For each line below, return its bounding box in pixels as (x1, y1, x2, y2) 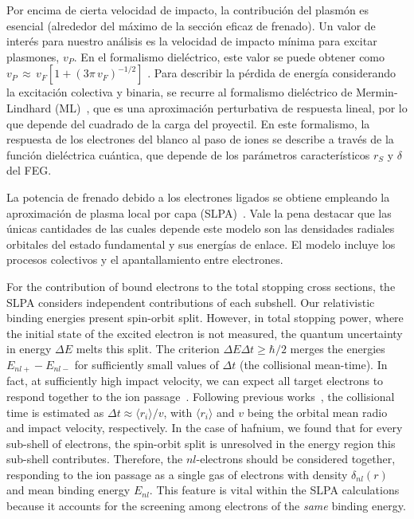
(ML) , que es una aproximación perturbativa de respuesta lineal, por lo (54, 99, 408, 116)
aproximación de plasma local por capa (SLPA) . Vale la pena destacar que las (6, 204, 392, 221)
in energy (6, 340, 52, 357)
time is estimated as (6, 403, 104, 420)
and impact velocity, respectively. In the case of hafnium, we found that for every (6, 419, 403, 436)
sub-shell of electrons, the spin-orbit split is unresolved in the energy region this (6, 434, 396, 451)
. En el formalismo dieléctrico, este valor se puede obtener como (73, 48, 385, 65)
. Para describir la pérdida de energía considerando (147, 65, 396, 81)
